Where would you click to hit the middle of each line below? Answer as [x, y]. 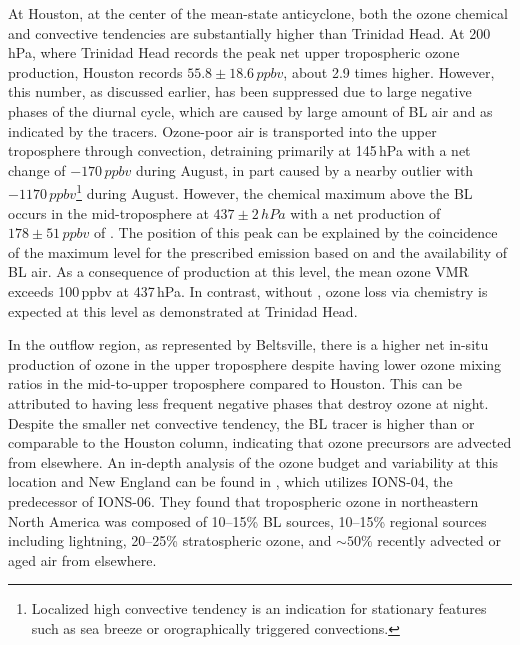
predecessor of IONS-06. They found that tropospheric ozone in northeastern [243, 500]
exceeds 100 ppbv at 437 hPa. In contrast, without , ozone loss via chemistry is [248, 290]
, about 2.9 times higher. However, [389, 71]
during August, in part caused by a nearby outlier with [305, 169]
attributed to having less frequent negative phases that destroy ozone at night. [248, 402]
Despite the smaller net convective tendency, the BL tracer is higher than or [241, 422]
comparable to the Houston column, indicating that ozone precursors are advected [260, 442]
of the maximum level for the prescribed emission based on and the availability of [257, 251]
